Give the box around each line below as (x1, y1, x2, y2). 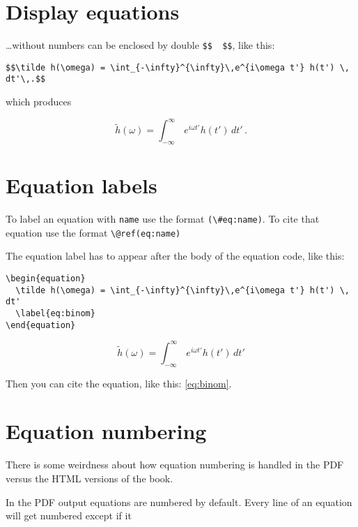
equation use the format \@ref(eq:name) (6, 225, 181, 239)
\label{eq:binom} (15, 308, 95, 318)
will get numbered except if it (6, 508, 132, 523)
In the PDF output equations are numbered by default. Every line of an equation (6, 494, 352, 509)
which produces (6, 94, 72, 109)
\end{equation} (6, 320, 76, 330)
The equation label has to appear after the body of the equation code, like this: (6, 248, 345, 263)
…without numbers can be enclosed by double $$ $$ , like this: (6, 38, 275, 52)
